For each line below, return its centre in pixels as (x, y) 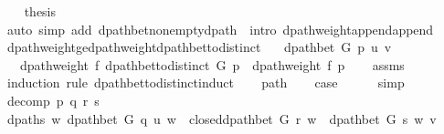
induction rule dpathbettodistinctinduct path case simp (206, 82)
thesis (40, 11)
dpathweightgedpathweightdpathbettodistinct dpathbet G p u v (199, 47)
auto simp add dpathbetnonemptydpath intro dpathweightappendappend (220, 29)
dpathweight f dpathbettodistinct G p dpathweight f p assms (212, 64)
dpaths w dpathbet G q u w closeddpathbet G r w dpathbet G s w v (222, 118)
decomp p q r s (53, 100)
